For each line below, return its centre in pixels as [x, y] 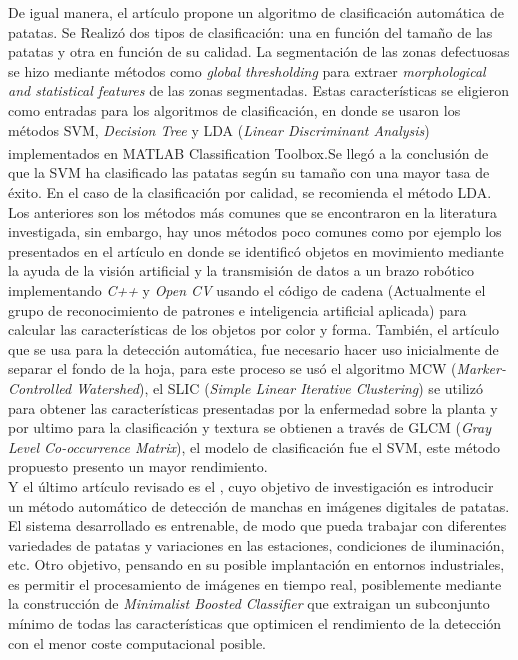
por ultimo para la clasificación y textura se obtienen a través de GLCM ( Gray [249, 427]
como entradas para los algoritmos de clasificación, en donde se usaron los [234, 109]
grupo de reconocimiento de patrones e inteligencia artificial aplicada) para [237, 309]
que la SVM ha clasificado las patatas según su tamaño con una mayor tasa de [249, 172]
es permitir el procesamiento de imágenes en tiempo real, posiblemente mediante [255, 583]
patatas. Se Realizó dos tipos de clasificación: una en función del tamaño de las [250, 31]
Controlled [40, 387]
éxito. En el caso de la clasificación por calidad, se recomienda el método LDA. [250, 192]
